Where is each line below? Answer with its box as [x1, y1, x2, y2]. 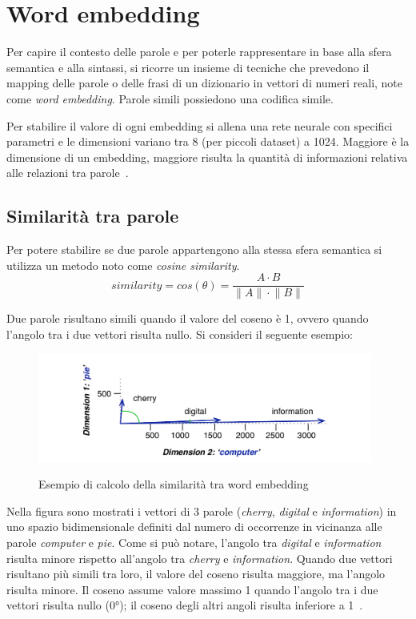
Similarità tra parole [6, 203, 179, 228]
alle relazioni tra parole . [6, 164, 129, 181]
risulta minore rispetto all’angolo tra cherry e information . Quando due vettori [6, 549, 393, 566]
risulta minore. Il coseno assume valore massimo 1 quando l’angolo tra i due [6, 581, 378, 597]
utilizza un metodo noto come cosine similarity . [6, 256, 240, 273]
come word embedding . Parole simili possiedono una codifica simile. [6, 90, 334, 107]
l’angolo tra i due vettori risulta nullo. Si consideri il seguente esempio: [6, 325, 353, 342]
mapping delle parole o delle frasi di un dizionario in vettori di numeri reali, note [6, 74, 403, 91]
